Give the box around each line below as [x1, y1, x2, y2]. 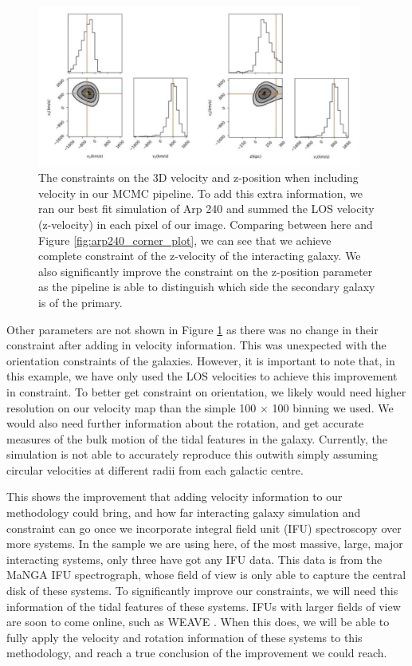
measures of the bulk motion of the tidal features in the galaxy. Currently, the [6, 430, 387, 447]
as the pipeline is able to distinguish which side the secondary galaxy [38, 278, 375, 295]
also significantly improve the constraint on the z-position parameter [38, 262, 373, 279]
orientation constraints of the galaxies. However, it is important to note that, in [6, 352, 395, 368]
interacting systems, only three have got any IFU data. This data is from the [6, 550, 383, 567]
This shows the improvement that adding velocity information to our [6, 488, 343, 505]
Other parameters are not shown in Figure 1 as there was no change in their [6, 321, 379, 337]
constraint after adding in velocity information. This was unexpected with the [6, 337, 386, 353]
